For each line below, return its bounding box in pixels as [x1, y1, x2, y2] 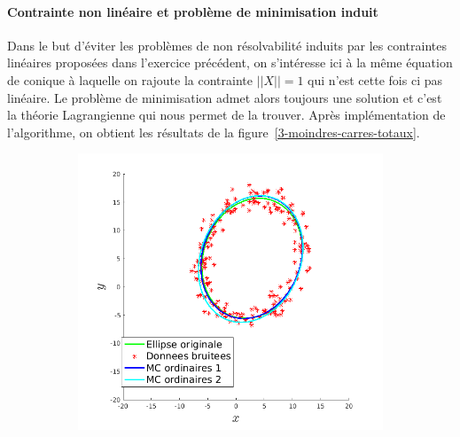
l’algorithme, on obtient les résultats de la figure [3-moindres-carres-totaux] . [7, 122, 420, 141]
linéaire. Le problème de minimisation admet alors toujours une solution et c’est [7, 88, 442, 106]
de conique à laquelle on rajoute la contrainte [7, 70, 253, 89]
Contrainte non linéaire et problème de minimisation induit [7, 2, 378, 20]
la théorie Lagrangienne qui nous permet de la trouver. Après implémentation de [7, 105, 446, 124]
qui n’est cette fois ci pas [308, 70, 442, 89]
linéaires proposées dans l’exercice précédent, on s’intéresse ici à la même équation [7, 53, 453, 72]
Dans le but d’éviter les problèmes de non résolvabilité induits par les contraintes [7, 35, 447, 54]
